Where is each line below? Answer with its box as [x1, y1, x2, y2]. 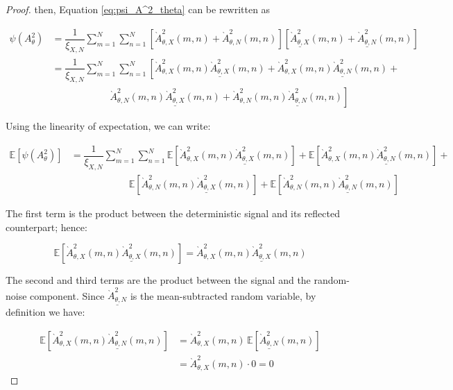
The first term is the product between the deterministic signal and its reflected [6, 205, 340, 220]
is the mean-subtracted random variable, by [130, 288, 316, 303]
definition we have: [6, 305, 85, 319]
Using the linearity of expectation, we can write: [6, 119, 211, 133]
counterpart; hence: [6, 219, 87, 234]
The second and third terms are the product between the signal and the [6, 273, 311, 287]
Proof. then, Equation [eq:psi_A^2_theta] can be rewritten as [6, 2, 271, 16]
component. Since [30, 288, 105, 303]
